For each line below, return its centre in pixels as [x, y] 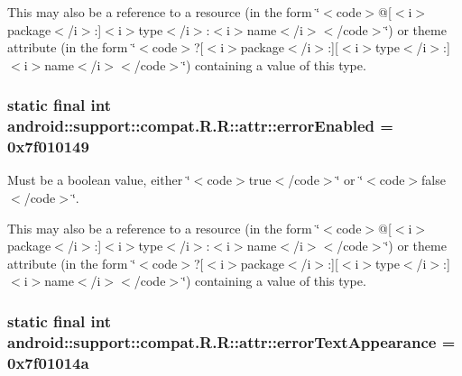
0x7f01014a [48, 362]
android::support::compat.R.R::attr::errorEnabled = [200, 126]
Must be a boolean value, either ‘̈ [99, 180]
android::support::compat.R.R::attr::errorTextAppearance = [231, 341]
